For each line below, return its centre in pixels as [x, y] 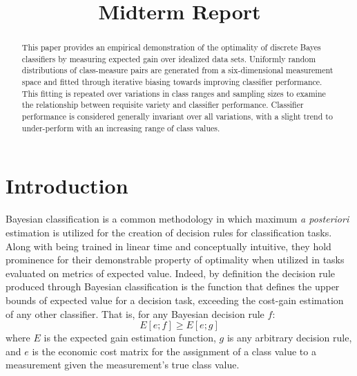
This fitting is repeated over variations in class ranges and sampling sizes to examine [174, 93]
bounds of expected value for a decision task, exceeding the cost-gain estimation [175, 300]
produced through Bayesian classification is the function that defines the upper [173, 286]
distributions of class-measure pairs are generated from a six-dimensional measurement [177, 70]
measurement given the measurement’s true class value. [123, 365]
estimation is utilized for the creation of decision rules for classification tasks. [169, 232]
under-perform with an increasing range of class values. [121, 128]
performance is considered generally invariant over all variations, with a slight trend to [177, 116]
